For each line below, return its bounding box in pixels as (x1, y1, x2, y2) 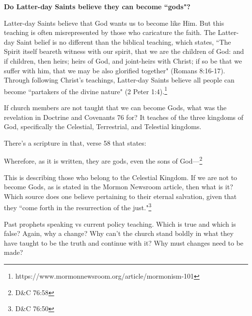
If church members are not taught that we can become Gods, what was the (4, 102, 227, 112)
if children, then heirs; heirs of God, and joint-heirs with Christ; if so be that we (4, 55, 242, 66)
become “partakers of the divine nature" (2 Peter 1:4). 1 (4, 84, 167, 96)
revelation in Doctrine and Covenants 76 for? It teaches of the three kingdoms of (4, 112, 244, 122)
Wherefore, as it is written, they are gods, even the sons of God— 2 (4, 154, 203, 166)
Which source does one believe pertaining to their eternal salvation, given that (4, 191, 237, 201)
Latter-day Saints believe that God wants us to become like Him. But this (4, 17, 224, 28)
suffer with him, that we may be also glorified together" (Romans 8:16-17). (4, 65, 225, 75)
